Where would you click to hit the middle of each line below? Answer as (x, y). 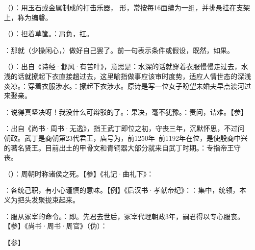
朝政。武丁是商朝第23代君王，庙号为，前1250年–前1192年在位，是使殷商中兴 (126, 137)
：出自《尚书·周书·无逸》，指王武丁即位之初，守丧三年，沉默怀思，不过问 (124, 128)
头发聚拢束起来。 (52, 199)
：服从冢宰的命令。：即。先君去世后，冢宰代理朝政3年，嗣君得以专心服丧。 (124, 216)
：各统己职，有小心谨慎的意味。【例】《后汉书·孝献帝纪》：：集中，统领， (122, 190)
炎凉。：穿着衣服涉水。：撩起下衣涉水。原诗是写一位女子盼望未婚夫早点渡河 (124, 86)
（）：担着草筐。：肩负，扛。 (49, 34)
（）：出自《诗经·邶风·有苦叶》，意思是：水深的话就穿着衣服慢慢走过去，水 (126, 66)
